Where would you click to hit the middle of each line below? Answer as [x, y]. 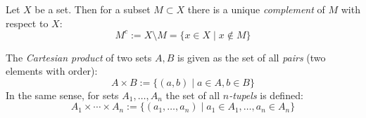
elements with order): [52, 71]
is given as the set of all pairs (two [252, 57]
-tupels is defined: [266, 95]
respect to [27, 23]
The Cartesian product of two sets [79, 57]
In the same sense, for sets [62, 95]
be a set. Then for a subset [93, 9]
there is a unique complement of [256, 9]
